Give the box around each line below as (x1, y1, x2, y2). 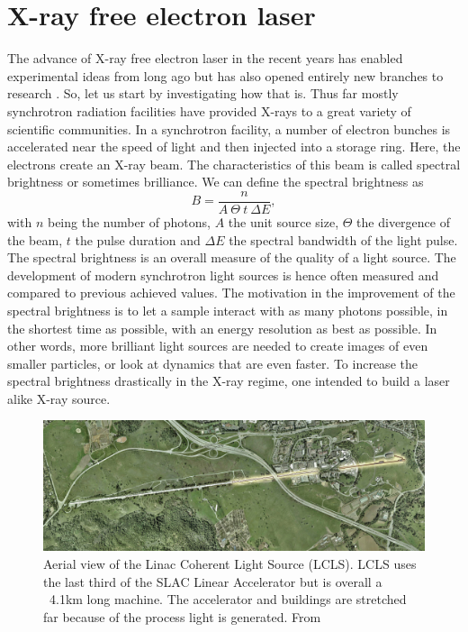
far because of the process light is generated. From (43, 607, 321, 626)
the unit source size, (228, 212, 339, 231)
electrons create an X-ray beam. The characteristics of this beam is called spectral (7, 154, 461, 173)
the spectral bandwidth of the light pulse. (229, 230, 458, 249)
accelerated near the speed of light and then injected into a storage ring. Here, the (7, 137, 461, 156)
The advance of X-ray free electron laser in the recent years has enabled (7, 49, 403, 68)
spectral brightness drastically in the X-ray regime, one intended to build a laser (7, 371, 450, 390)
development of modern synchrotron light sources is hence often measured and (7, 265, 439, 284)
